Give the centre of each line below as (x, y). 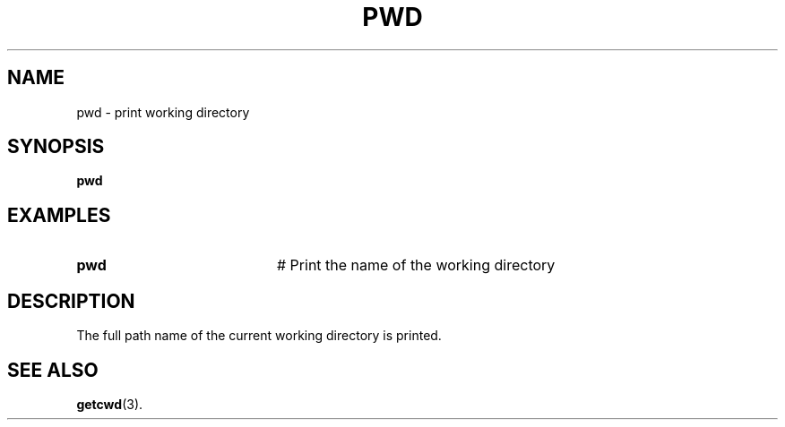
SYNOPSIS (56, 147)
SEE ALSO (53, 370)
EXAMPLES (59, 215)
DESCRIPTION (71, 301)
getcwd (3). (110, 404)
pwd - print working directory (163, 112)
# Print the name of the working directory (416, 265)
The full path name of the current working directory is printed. (259, 336)
